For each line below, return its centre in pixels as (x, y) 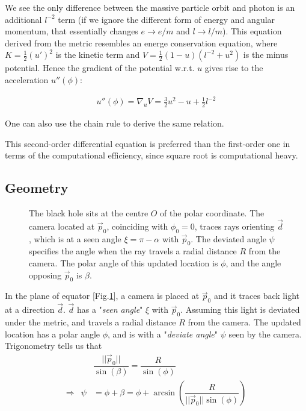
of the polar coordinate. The (212, 212)
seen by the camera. (265, 334)
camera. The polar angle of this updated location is (124, 262)
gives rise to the (234, 68)
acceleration (27, 79)
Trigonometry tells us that (54, 346)
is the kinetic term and (98, 55)
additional (23, 19)
